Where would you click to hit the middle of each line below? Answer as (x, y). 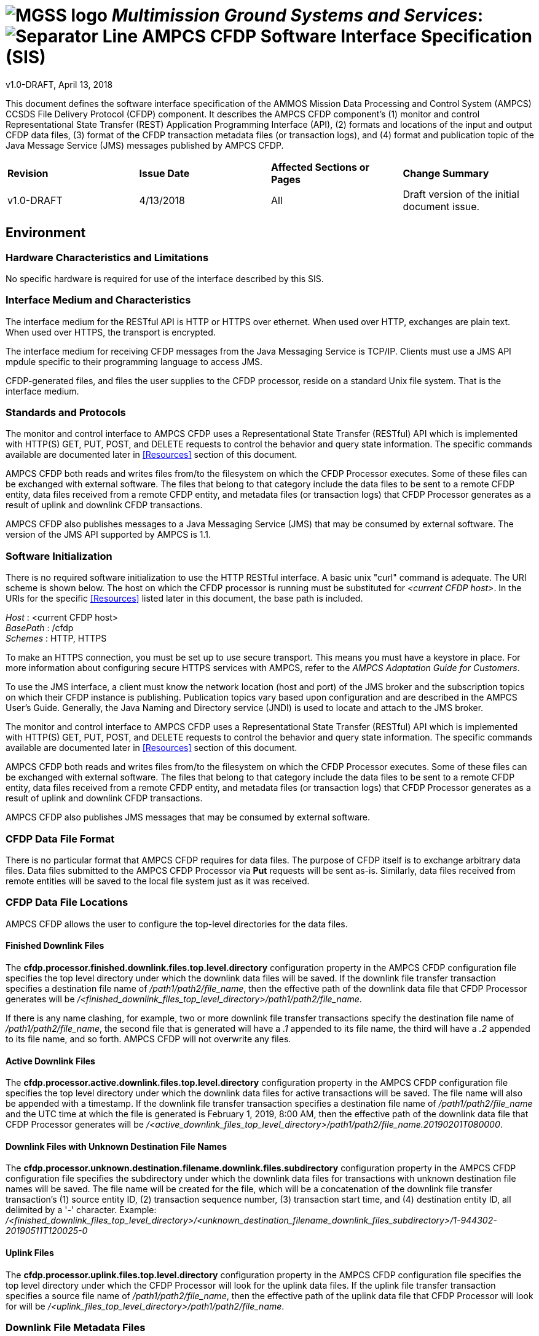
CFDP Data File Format (60, 839)
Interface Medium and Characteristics (98, 300)
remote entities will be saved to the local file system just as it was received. (158, 881)
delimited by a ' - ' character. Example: (81, 1210)
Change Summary (446, 173)
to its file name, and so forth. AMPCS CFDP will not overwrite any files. (148, 1039)
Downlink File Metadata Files (76, 1327)
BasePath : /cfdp (40, 628)
